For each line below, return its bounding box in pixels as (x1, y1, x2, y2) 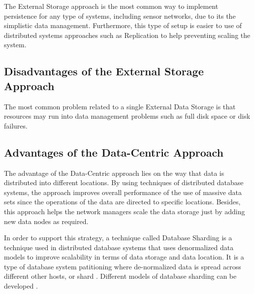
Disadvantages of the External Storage (4, 64, 204, 79)
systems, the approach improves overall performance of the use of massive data (4, 187, 242, 197)
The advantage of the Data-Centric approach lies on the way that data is (4, 167, 224, 178)
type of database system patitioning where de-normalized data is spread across (4, 261, 241, 271)
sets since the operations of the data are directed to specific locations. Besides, (4, 196, 241, 207)
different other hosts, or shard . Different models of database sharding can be (4, 271, 237, 281)
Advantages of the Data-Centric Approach (4, 144, 223, 160)
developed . (4, 281, 38, 291)
